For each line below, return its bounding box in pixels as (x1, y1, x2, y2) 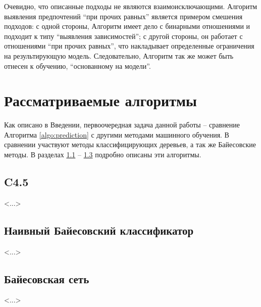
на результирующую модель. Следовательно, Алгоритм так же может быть (4, 50, 234, 61)
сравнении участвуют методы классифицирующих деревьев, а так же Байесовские (4, 139, 256, 150)
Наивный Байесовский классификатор (4, 222, 194, 238)
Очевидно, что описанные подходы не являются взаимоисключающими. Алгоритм (4, 1, 257, 11)
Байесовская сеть (4, 271, 89, 286)
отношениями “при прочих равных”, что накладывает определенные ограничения (4, 40, 254, 51)
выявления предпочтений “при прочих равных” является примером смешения (4, 11, 243, 21)
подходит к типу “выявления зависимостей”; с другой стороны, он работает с (4, 30, 243, 41)
